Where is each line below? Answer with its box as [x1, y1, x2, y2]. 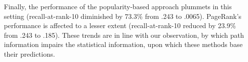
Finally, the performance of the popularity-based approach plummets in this [4, 1, 232, 11]
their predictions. [4, 48, 55, 59]
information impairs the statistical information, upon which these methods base [4, 39, 243, 49]
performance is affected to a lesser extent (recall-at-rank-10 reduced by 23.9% [4, 20, 236, 31]
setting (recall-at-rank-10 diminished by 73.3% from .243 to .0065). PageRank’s [4, 11, 242, 21]
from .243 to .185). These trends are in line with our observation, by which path [4, 30, 244, 40]
